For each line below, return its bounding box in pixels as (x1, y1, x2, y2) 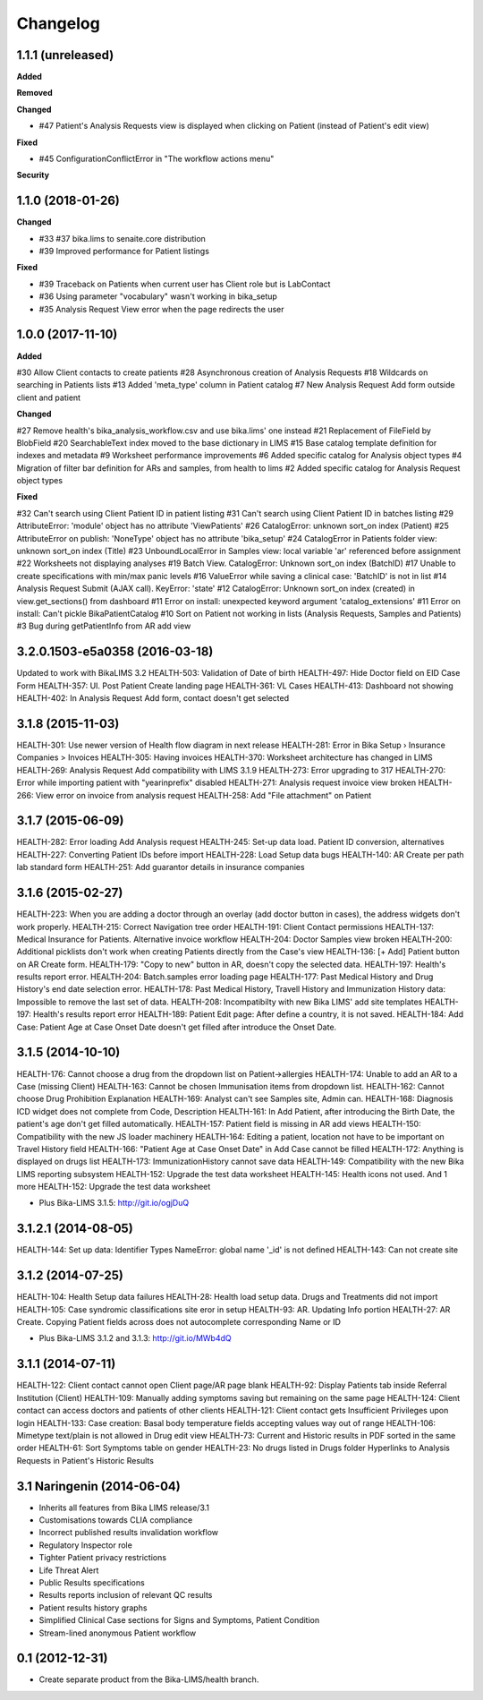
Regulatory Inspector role (38, 1540, 133, 1551)
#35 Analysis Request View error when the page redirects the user (38, 303, 285, 314)
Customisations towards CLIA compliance (38, 1514, 193, 1525)
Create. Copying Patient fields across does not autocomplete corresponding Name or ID (16, 1317, 342, 1328)
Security (16, 170, 49, 181)
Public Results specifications (38, 1576, 145, 1588)
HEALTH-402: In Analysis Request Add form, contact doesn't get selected (16, 693, 290, 704)
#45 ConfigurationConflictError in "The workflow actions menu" (38, 153, 275, 165)
